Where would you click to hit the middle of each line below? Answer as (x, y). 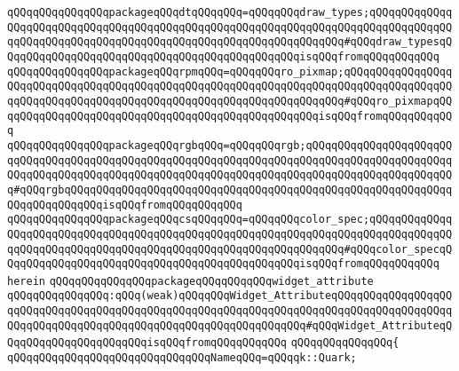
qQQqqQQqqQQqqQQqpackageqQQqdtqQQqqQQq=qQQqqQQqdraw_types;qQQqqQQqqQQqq (230, 12)
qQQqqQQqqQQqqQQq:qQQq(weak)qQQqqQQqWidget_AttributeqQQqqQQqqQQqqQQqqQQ (230, 296)
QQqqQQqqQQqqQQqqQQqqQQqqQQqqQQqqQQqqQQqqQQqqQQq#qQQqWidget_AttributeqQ (230, 325)
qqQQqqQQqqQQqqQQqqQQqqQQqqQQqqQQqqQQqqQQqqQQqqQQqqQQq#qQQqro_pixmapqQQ (230, 101)
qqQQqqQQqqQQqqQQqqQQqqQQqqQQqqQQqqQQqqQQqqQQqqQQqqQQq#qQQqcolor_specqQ (230, 249)
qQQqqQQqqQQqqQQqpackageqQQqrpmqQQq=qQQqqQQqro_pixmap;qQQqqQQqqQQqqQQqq (230, 71)
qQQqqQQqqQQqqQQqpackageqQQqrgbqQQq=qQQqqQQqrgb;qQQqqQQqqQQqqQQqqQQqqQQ (230, 145)
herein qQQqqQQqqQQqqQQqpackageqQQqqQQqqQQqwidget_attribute (190, 281)
